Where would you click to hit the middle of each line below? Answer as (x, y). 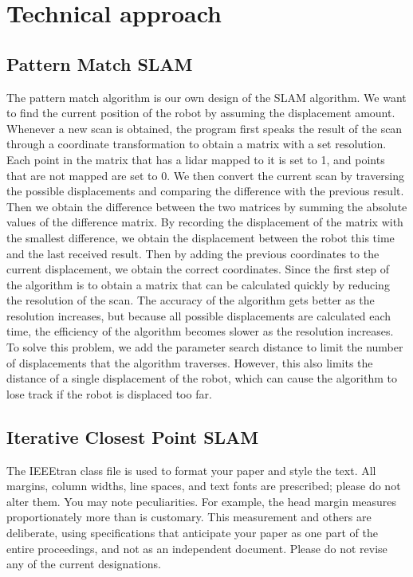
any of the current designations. (84, 564)
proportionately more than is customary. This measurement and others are (189, 517)
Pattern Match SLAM (100, 63)
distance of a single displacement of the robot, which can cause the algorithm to (202, 378)
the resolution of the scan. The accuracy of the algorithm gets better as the (191, 300)
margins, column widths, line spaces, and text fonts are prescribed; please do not (204, 486)
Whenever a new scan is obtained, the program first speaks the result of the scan (205, 128)
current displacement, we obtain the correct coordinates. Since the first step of (198, 269)
